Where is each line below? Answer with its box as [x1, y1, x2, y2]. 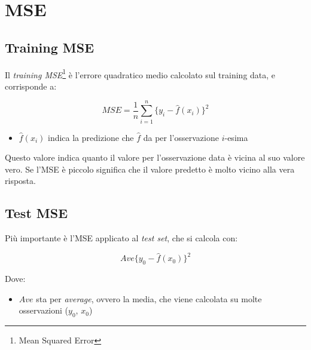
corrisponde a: [5, 79, 57, 92]
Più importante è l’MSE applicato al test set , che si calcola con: [5, 232, 238, 244]
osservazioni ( [19, 304, 69, 317]
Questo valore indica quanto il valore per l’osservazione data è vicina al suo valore [5, 151, 305, 164]
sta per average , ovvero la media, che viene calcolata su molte [36, 292, 262, 305]
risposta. [5, 174, 36, 187]
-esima [224, 131, 248, 143]
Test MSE [5, 204, 68, 222]
